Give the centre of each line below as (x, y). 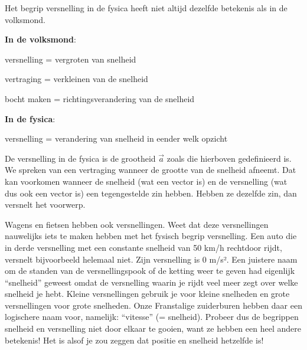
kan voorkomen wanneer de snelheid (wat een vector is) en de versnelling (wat (146, 181)
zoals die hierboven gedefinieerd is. (229, 158)
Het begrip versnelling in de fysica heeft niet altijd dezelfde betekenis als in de (146, 8)
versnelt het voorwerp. (45, 205)
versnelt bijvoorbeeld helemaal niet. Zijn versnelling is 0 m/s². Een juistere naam (151, 259)
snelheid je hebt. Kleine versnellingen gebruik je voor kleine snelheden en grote (147, 294)
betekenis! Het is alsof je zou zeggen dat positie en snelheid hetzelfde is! (134, 340)
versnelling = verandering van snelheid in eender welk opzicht (116, 138)
